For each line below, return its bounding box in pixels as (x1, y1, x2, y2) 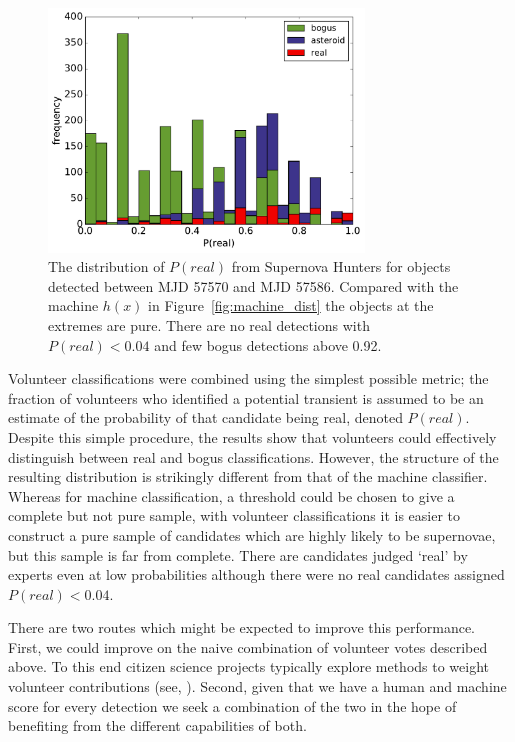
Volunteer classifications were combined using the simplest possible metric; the (8, 368, 489, 389)
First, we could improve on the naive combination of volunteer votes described (8, 636, 488, 657)
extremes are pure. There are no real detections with (48, 314, 370, 335)
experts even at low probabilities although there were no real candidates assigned (8, 564, 505, 585)
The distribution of (48, 256, 165, 277)
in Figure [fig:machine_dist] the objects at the (148, 295, 434, 316)
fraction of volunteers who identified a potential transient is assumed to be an (8, 387, 484, 408)
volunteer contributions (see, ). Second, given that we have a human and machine (8, 676, 507, 697)
